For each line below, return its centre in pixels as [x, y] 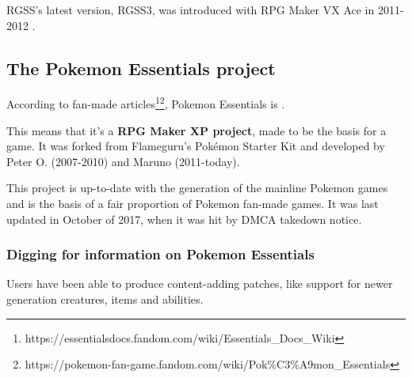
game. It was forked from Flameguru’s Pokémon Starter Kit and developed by [196, 146]
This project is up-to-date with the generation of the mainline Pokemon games [197, 188]
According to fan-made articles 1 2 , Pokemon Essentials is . [146, 103]
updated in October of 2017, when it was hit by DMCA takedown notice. [184, 219]
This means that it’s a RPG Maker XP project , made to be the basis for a [196, 130]
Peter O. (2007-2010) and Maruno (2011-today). [123, 161]
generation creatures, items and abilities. [105, 299]
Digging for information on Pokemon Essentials [160, 254]
